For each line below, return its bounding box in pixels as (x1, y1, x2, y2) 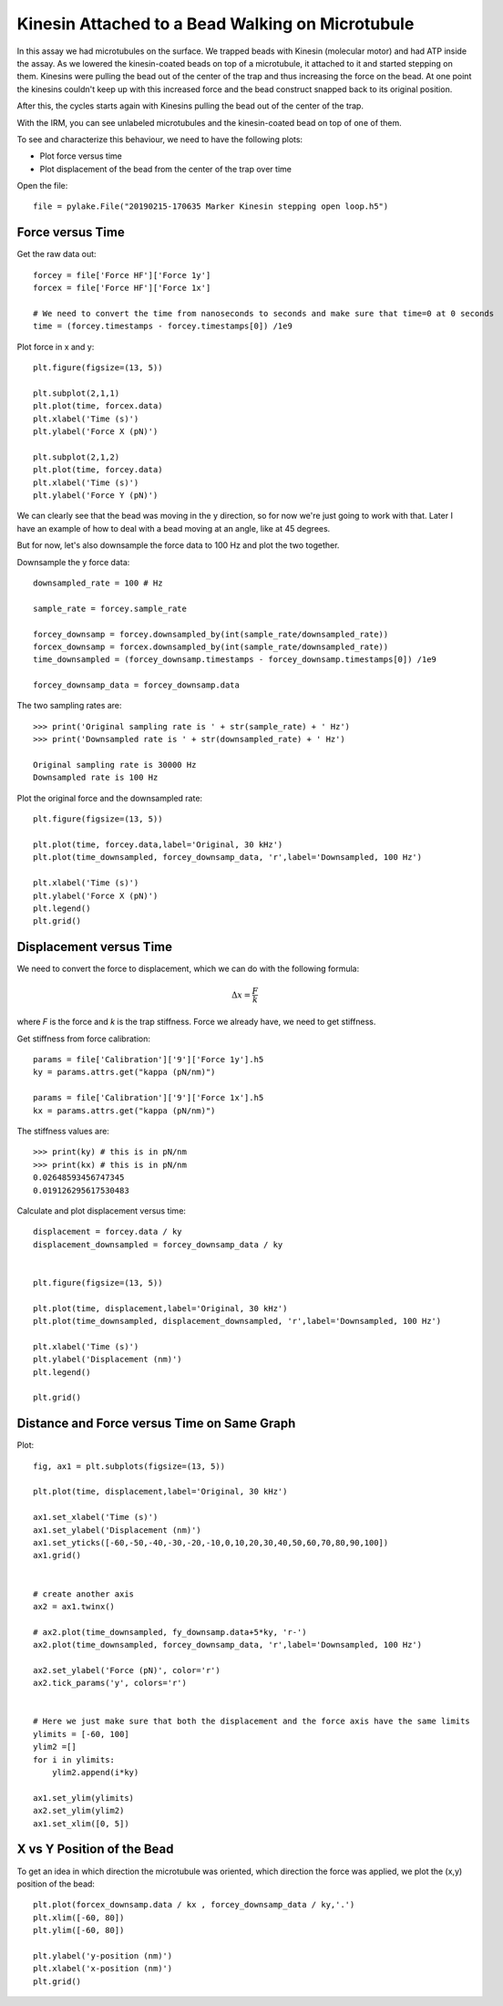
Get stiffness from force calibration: (16, 1033, 150, 1044)
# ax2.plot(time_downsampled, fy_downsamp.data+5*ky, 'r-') (33, 1627, 307, 1637)
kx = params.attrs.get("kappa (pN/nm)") (33, 1105, 216, 1116)
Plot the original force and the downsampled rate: (16, 792, 203, 803)
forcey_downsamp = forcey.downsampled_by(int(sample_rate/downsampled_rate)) (33, 629, 389, 639)
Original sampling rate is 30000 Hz (33, 760, 197, 770)
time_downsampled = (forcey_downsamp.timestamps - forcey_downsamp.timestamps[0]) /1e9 (33, 655, 437, 665)
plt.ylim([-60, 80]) (33, 1925, 125, 1936)
